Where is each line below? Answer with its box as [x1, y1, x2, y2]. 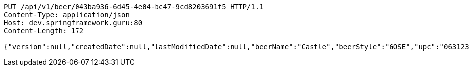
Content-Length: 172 [4, 27, 84, 35]
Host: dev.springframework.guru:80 [4, 19, 143, 27]
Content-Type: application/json [4, 11, 130, 19]
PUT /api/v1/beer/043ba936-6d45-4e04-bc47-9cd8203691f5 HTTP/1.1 [4, 3, 264, 11]
